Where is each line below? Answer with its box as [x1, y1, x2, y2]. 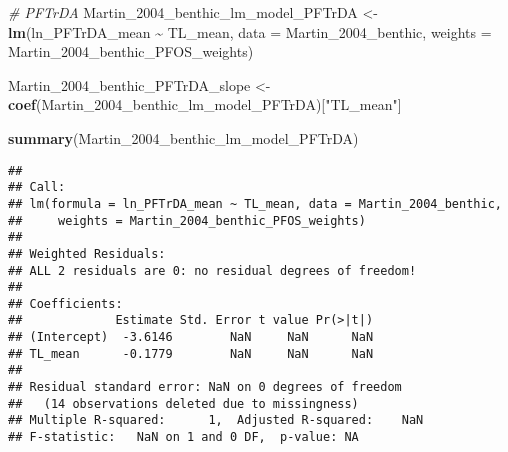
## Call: [8, 180, 66, 195]
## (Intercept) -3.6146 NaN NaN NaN [8, 330, 374, 345]
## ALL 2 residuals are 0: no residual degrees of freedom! [8, 263, 417, 278]
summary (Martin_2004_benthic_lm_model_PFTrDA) [8, 127, 359, 148]
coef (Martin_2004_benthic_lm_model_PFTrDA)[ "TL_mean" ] [8, 94, 402, 115]
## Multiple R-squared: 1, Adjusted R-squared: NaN [8, 413, 424, 428]
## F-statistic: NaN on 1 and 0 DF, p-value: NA [8, 430, 359, 445]
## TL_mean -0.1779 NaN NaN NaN [8, 346, 374, 361]
